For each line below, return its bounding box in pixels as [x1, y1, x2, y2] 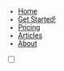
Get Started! [17, 15, 56, 23]
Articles [17, 31, 43, 40]
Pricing [17, 23, 41, 31]
